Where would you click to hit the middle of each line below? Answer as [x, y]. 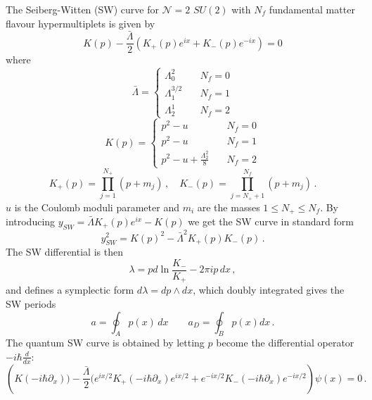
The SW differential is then [64, 252]
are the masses [229, 207]
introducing [31, 221]
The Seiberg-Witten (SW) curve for [82, 9]
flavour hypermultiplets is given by [81, 23]
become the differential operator [285, 343]
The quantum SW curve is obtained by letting [105, 343]
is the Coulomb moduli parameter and [97, 207]
